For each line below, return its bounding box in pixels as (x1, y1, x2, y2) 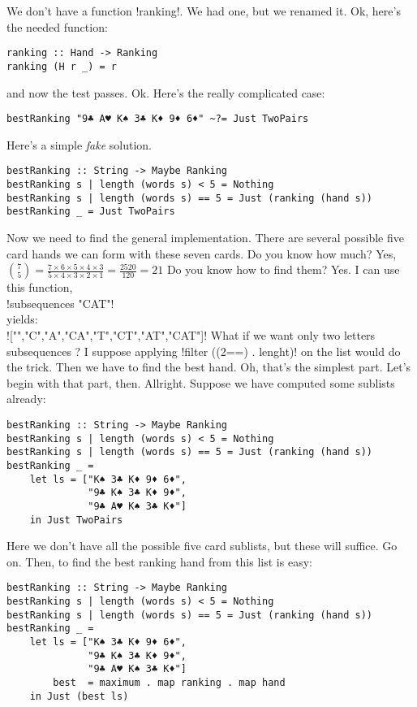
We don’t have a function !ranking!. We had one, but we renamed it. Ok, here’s (6, 2, 401, 19)
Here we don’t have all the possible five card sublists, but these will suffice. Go (6, 537, 398, 554)
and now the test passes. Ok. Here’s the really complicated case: (6, 84, 325, 101)
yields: (6, 310, 38, 327)
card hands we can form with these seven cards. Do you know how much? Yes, (6, 245, 397, 262)
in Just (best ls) (29, 690, 129, 702)
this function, (6, 279, 73, 296)
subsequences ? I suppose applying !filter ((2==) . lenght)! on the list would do (6, 342, 401, 359)
